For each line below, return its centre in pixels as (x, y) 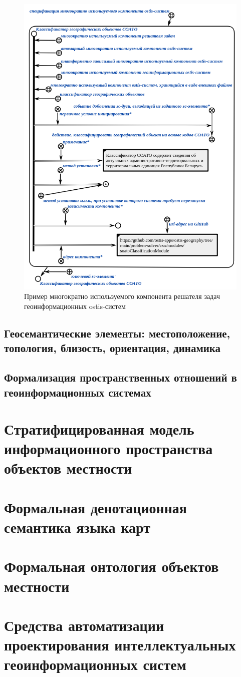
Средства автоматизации (84, 625)
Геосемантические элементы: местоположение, (117, 333)
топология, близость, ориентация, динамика (112, 348)
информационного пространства (108, 448)
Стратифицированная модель (99, 429)
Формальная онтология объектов (111, 566)
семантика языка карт (77, 527)
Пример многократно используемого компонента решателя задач (122, 296)
